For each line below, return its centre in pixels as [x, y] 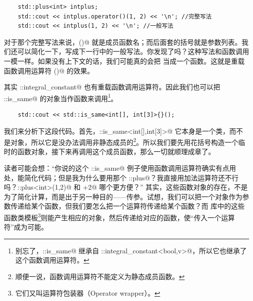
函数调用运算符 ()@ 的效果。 [49, 70]
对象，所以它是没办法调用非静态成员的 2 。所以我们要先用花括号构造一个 [124, 141]
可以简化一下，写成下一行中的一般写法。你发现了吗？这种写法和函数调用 [133, 51]
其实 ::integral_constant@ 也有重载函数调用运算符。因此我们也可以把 [112, 87]
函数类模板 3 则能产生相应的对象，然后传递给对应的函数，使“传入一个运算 [119, 217]
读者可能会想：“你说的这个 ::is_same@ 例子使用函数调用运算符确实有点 [117, 168]
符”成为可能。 [26, 227]
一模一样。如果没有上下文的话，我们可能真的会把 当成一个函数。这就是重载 [124, 61]
